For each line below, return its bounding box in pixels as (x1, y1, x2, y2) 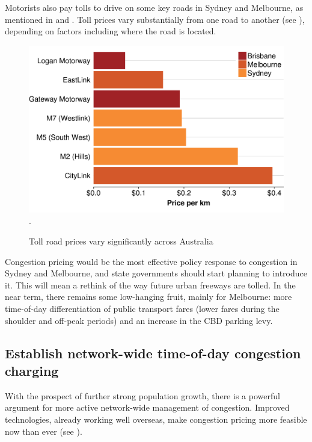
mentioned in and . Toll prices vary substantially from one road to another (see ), (5, 13, 305, 25)
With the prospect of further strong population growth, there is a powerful (5, 389, 280, 402)
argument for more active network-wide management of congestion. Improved (5, 401, 290, 414)
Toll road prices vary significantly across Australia (29, 234, 213, 247)
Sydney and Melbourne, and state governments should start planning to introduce (5, 267, 307, 279)
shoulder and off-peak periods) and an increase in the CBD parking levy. (5, 314, 273, 326)
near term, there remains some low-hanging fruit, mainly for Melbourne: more (5, 290, 292, 303)
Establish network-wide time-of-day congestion (5, 343, 301, 362)
